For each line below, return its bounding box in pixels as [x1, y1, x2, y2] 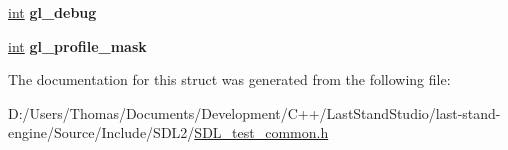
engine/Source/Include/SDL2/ [8, 122, 195, 143]
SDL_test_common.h [194, 122, 329, 143]
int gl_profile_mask [8, 35, 147, 56]
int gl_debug [8, 2, 97, 22]
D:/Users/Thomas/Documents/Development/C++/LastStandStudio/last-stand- [8, 102, 501, 123]
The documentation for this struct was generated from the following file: [8, 69, 451, 90]
